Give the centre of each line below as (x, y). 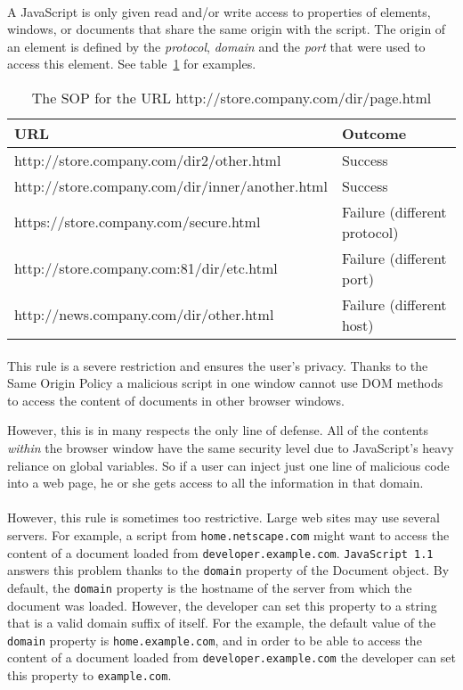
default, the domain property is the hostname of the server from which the (210, 587)
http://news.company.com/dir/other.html (144, 315)
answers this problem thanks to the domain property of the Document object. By (228, 570)
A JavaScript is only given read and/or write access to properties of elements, (219, 11)
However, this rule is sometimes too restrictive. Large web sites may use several (223, 517)
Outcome (374, 133)
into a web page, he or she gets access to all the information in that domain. (215, 483)
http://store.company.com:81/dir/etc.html (146, 268)
